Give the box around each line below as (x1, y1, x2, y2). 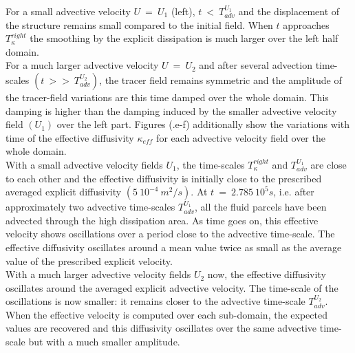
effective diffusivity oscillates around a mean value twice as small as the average (6, 239, 342, 254)
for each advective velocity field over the (156, 130, 325, 145)
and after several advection (199, 58, 312, 72)
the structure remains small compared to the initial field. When (6, 17, 273, 32)
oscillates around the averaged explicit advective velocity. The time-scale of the (6, 280, 338, 295)
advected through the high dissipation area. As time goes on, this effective (6, 213, 319, 227)
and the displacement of (238, 4, 340, 18)
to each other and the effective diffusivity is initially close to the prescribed (6, 171, 322, 185)
